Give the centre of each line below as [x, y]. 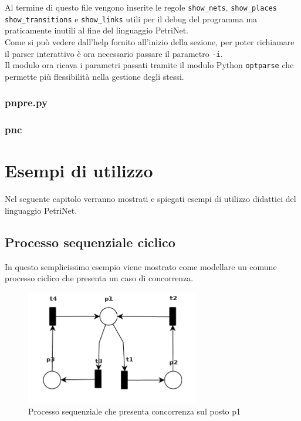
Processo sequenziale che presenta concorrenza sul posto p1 [135, 411]
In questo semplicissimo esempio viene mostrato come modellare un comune [141, 266]
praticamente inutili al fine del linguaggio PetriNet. [97, 30]
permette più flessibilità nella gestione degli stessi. [94, 76]
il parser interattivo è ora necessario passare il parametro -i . [114, 53]
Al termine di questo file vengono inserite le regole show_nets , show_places [141, 7]
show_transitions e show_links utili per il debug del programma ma [131, 18]
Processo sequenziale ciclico [90, 242]
